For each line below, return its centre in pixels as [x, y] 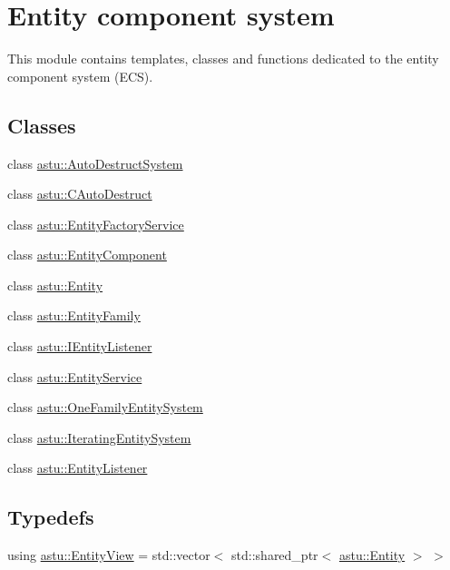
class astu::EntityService [75, 376]
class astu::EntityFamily [74, 315]
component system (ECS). [80, 76]
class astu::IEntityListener [80, 346]
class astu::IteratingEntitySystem [99, 437]
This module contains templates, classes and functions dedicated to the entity [223, 59]
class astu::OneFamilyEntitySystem [105, 407]
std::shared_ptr [275, 555]
